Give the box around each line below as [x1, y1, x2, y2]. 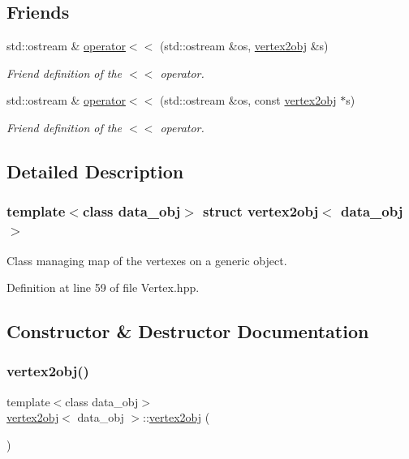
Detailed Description [6, 158, 184, 183]
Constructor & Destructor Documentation [6, 319, 369, 344]
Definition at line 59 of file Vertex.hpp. [6, 279, 200, 296]
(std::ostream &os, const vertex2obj [159, 92, 337, 109]
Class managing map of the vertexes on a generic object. [6, 251, 287, 268]
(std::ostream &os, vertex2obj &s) [159, 37, 329, 54]
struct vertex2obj [203, 201, 319, 221]
